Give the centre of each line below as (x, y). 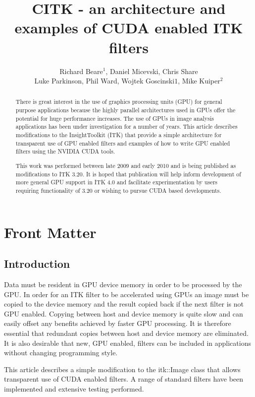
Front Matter (50, 232)
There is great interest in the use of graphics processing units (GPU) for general (119, 102)
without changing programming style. (61, 353)
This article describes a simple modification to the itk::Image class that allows (122, 369)
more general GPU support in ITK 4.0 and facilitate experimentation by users (117, 182)
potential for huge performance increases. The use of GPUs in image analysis (115, 118)
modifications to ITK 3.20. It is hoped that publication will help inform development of (128, 174)
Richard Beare (81, 71)
